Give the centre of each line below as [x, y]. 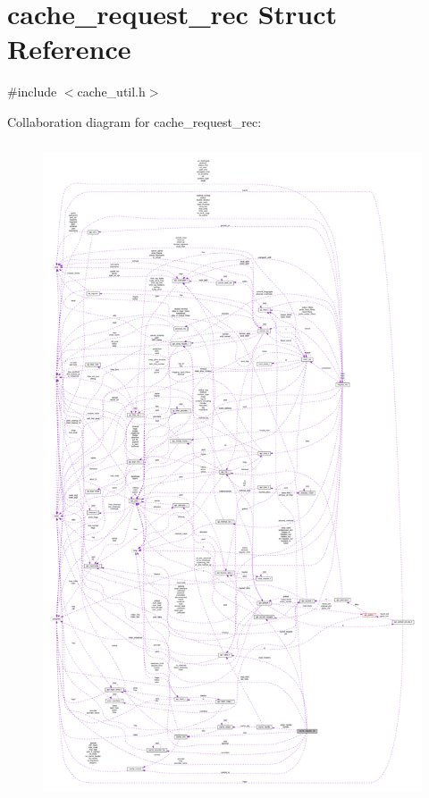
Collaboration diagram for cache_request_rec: [135, 121]
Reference [69, 49]
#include [32, 92]
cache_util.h [111, 92]
